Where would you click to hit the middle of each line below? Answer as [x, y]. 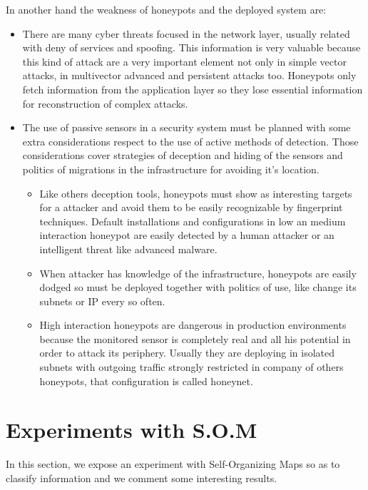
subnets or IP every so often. [102, 301]
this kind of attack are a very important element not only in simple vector [184, 61]
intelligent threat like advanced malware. [128, 249]
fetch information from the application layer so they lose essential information [193, 89]
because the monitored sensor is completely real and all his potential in [195, 338]
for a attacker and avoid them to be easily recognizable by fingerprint [191, 207]
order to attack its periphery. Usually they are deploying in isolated [187, 353]
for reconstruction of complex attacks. [105, 103]
